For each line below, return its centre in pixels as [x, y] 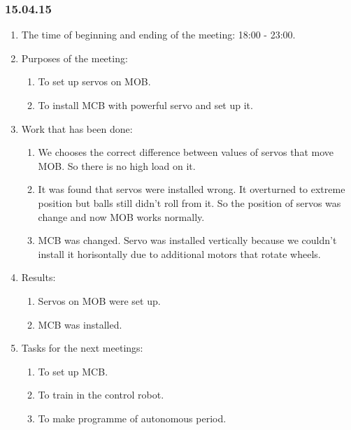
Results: [38, 277]
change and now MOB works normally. [121, 216]
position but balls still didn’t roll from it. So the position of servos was [189, 202]
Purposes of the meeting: [74, 58]
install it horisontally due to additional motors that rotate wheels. [179, 253]
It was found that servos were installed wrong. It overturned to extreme [192, 189]
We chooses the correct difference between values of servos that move [186, 152]
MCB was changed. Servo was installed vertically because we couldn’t [187, 240]
